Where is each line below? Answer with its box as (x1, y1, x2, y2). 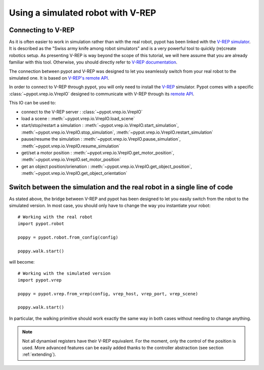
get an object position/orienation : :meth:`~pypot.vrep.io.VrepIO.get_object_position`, (21, 164, 193, 169)
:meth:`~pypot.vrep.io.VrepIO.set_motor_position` (21, 157, 121, 163)
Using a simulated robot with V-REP (9, 7, 156, 18)
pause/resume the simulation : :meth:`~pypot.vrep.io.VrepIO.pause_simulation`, (21, 136, 181, 142)
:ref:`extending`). (22, 351, 56, 357)
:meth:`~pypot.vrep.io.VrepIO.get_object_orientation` (21, 170, 128, 176)
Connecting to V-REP (9, 26, 75, 34)
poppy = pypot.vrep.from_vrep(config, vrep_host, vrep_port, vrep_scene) (18, 291, 198, 296)
